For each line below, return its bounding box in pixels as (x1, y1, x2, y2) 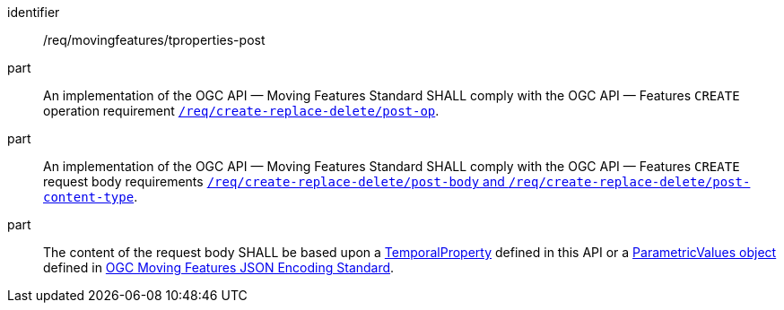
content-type (43, 190, 135, 204)
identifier (7, 4, 60, 20)
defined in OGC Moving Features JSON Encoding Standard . (43, 260, 395, 275)
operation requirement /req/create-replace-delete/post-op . (43, 103, 440, 118)
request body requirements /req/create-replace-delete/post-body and (43, 174, 505, 189)
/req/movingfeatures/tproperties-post (43, 32, 266, 47)
